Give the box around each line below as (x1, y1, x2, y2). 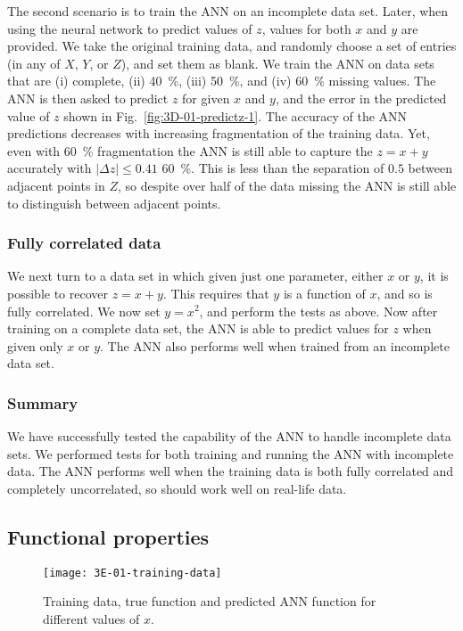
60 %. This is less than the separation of (161, 159, 384, 177)
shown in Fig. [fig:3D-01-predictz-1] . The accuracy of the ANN (63, 106, 408, 125)
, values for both (261, 19, 351, 37)
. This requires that (162, 283, 269, 302)
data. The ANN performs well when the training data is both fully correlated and (7, 462, 454, 480)
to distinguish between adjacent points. (7, 193, 221, 212)
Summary (7, 391, 79, 414)
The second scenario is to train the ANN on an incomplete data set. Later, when (7, 2, 449, 20)
